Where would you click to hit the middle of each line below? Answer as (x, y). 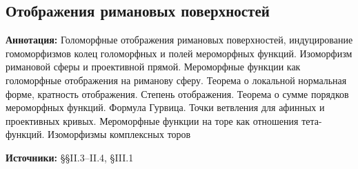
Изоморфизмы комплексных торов (119, 134)
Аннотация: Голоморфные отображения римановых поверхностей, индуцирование (179, 40)
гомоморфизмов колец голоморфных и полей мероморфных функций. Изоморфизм (179, 53)
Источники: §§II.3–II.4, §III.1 (70, 157)
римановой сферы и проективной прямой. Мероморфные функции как (153, 67)
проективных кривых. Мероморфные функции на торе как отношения (152, 120)
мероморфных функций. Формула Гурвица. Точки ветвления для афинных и (165, 107)
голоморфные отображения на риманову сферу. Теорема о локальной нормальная (176, 80)
